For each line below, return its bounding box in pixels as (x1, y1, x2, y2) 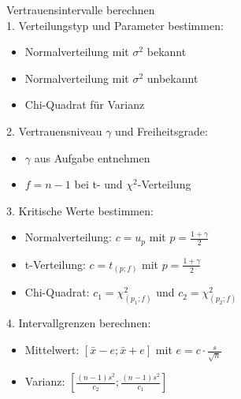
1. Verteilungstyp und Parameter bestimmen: (6, 17, 224, 33)
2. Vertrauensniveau (6, 122, 102, 139)
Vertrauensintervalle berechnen (6, 2, 155, 17)
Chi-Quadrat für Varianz (24, 96, 145, 113)
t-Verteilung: (24, 255, 86, 272)
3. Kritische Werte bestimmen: (6, 202, 154, 218)
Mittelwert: (24, 341, 80, 358)
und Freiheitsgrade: (115, 122, 208, 139)
